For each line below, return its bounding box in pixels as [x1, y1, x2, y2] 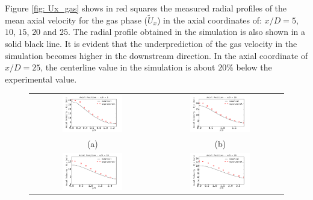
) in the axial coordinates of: [156, 13, 262, 26]
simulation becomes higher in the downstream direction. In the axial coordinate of [5, 49, 308, 61]
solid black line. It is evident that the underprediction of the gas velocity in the [5, 37, 297, 49]
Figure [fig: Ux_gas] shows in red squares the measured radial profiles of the [5, 2, 287, 14]
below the [236, 61, 272, 73]
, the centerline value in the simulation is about [40, 61, 215, 73]
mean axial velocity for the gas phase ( [5, 13, 148, 26]
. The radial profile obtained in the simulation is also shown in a [68, 25, 305, 38]
